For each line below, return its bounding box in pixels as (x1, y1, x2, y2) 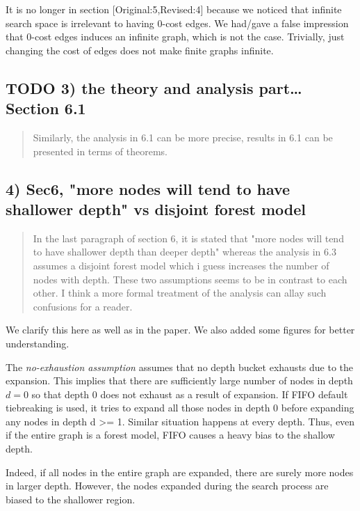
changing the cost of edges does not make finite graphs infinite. (6, 42, 274, 57)
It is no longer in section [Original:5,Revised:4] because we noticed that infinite (6, 2, 342, 16)
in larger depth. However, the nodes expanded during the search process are (6, 478, 329, 493)
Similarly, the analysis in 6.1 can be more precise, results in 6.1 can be (33, 129, 333, 144)
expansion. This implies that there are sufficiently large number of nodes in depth (6, 373, 353, 388)
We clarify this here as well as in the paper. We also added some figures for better (6, 322, 355, 337)
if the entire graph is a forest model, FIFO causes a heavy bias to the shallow (6, 427, 335, 442)
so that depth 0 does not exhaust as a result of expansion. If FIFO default (31, 386, 348, 401)
